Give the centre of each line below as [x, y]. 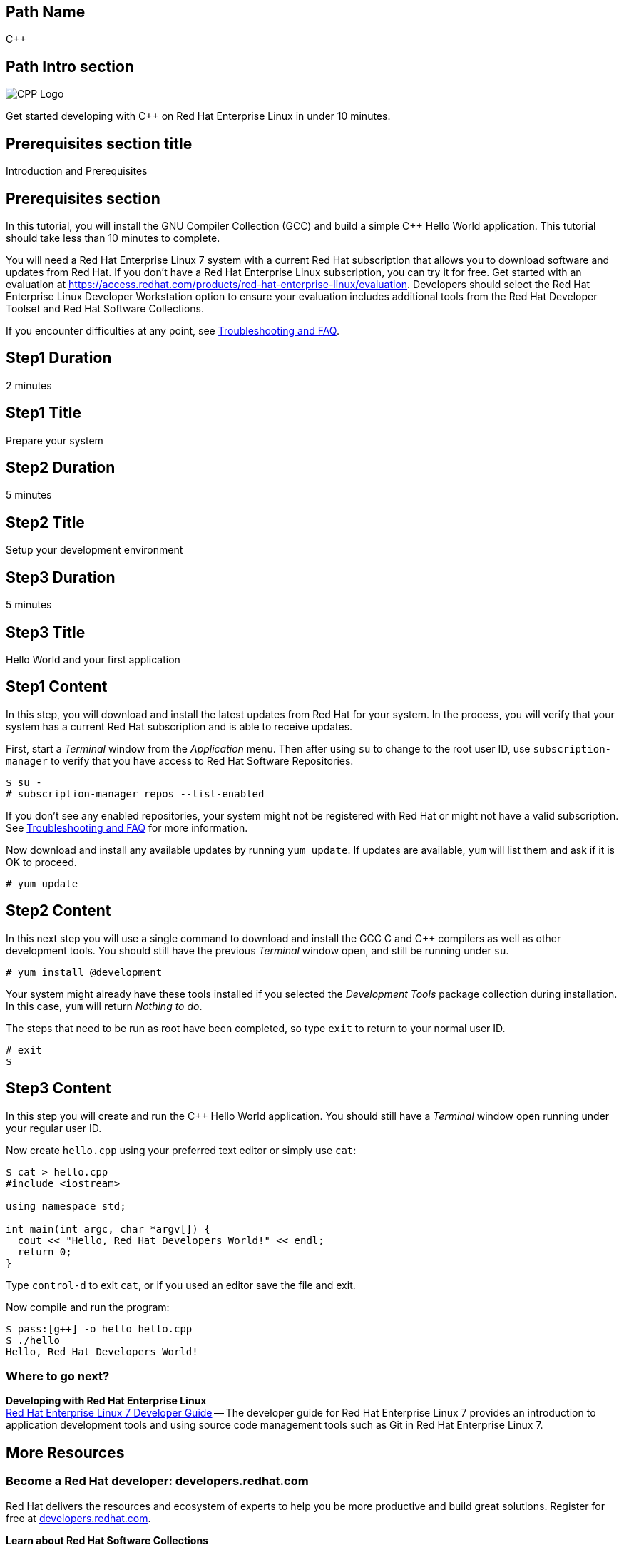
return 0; [45, 1251]
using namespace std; [66, 1206]
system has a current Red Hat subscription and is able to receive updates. [179, 726]
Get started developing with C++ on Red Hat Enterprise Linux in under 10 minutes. [198, 116]
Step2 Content [58, 911]
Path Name [46, 12]
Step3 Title [46, 632]
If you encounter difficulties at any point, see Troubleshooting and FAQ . [173, 330]
